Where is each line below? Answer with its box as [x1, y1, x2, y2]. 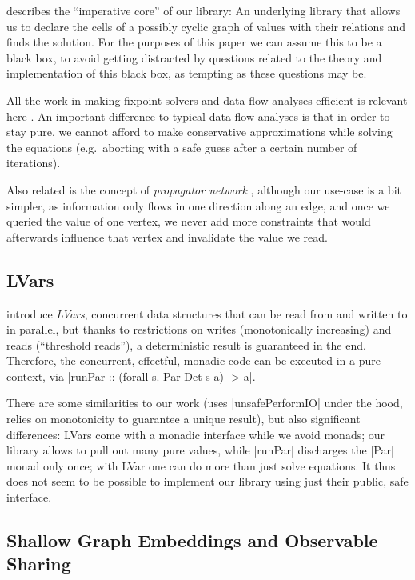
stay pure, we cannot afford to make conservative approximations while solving [6, 123, 393, 140]
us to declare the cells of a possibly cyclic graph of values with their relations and [6, 18, 406, 34]
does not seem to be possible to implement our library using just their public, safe [6, 473, 409, 490]
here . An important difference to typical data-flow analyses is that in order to [6, 107, 390, 124]
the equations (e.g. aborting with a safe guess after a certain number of [6, 138, 357, 155]
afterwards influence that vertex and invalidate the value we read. [6, 228, 328, 245]
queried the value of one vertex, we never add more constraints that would [6, 213, 371, 230]
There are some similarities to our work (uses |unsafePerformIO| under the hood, [6, 394, 403, 411]
